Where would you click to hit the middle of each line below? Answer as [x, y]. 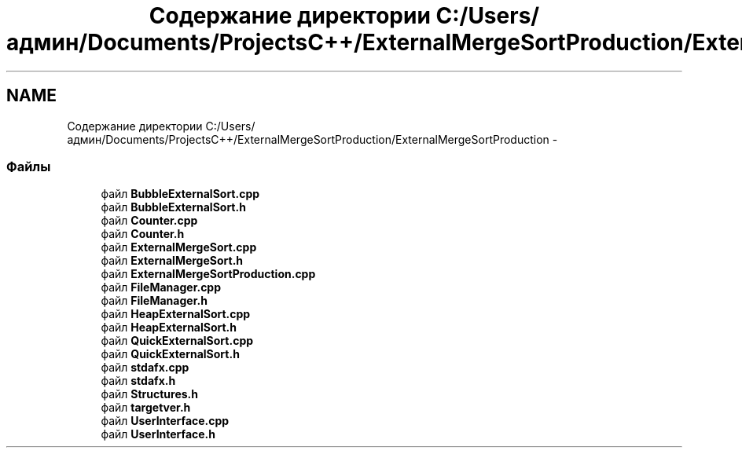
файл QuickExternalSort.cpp [177, 341]
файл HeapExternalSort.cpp [176, 314]
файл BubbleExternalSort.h [173, 207]
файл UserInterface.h [158, 434]
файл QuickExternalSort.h [170, 354]
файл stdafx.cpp [145, 368]
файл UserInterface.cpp [165, 421]
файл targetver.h [146, 408]
